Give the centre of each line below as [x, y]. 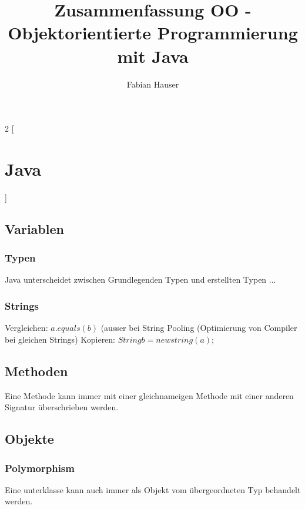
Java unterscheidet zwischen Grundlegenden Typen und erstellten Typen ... [140, 279]
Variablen [34, 228]
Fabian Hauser [153, 84]
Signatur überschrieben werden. [62, 407]
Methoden [36, 371]
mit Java [153, 56]
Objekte [29, 439]
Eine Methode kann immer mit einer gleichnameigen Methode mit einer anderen [149, 395]
